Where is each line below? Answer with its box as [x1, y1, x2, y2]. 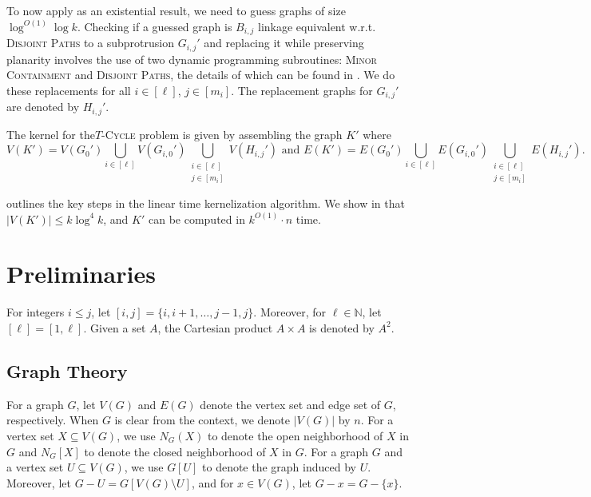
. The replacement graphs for [231, 82, 373, 98]
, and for [191, 474, 234, 491]
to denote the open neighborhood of [207, 427, 383, 443]
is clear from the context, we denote [114, 412, 291, 428]
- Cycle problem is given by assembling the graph [101, 125, 343, 142]
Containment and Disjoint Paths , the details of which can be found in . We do [6, 66, 395, 83]
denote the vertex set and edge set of [200, 396, 381, 412]
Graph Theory [6, 358, 128, 383]
